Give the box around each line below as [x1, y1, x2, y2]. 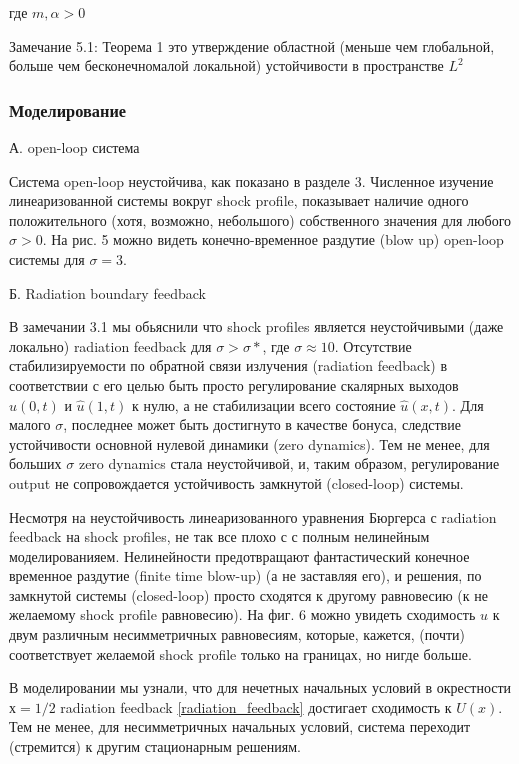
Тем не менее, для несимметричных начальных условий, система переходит [9, 716, 471, 737]
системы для [9, 248, 85, 269]
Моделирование [9, 97, 127, 122]
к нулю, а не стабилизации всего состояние [132, 394, 396, 415]
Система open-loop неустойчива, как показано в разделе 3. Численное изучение [9, 170, 494, 191]
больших [9, 453, 62, 474]
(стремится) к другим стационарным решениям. [9, 736, 301, 757]
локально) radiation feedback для [9, 335, 212, 356]
